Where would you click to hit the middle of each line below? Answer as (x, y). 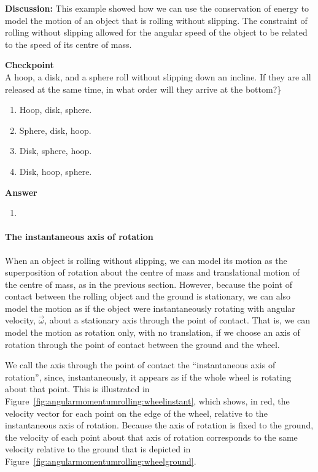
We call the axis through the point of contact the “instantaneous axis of (140, 365)
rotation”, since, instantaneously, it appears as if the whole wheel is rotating (148, 377)
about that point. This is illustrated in (77, 389)
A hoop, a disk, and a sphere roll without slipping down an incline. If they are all (158, 76)
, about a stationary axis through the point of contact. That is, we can (177, 320)
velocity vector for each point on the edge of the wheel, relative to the (136, 413)
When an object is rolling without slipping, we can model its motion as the (146, 260)
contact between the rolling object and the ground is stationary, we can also (148, 296)
